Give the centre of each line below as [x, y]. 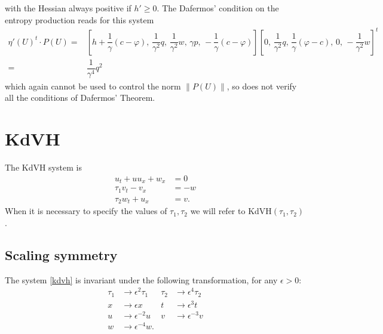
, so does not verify [262, 86]
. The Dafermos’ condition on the [218, 8]
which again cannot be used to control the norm [93, 86]
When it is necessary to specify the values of [86, 211]
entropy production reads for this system [79, 19]
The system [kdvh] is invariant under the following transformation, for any [141, 279]
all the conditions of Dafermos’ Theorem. [80, 98]
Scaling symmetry [61, 254]
